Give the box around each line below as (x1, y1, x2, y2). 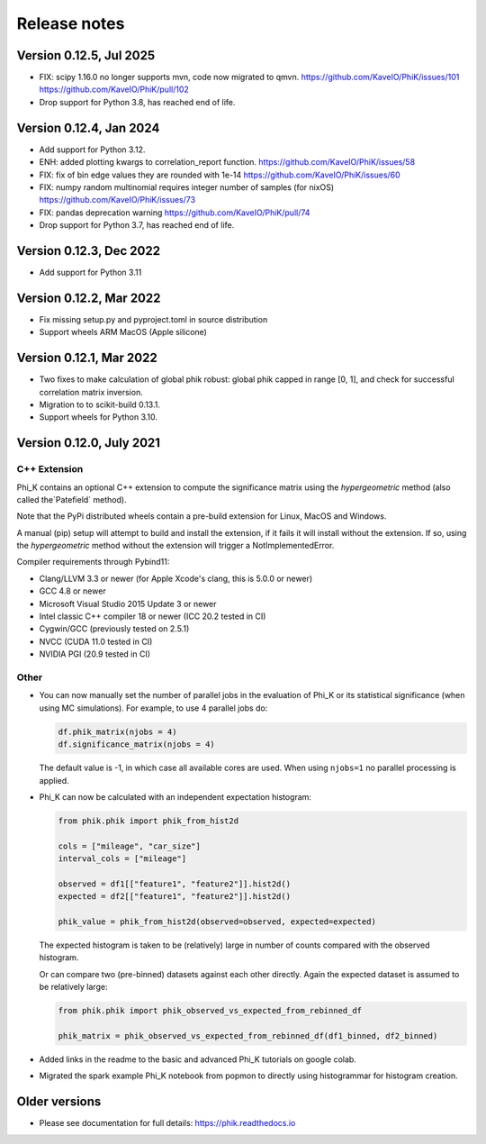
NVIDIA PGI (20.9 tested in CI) (39, 649, 150, 659)
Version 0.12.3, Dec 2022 (16, 243, 161, 259)
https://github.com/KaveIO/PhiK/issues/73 (39, 195, 196, 205)
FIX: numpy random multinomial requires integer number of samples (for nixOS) (39, 181, 335, 193)
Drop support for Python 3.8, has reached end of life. (39, 96, 236, 107)
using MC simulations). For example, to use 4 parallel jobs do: (39, 703, 268, 713)
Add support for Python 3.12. (39, 144, 146, 155)
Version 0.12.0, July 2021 (16, 435, 161, 450)
